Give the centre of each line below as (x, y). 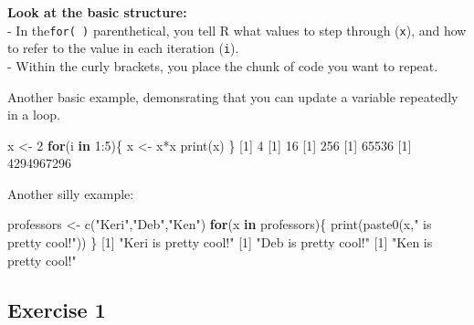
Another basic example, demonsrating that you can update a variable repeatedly (233, 96)
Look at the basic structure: (97, 12)
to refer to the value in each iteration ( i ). (123, 48)
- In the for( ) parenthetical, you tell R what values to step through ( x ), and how (237, 30)
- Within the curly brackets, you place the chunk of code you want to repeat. (223, 65)
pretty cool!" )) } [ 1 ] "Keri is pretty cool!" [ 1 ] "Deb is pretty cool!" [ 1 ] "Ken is (220, 242)
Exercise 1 (57, 309)
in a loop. (34, 115)
